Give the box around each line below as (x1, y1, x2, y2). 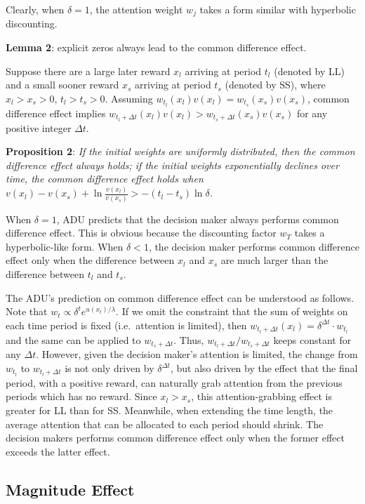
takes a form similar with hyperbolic (199, 2, 356, 16)
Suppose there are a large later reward (6, 63, 171, 78)
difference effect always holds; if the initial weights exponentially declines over (6, 157, 339, 172)
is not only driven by (65, 361, 154, 376)
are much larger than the (220, 253, 328, 267)
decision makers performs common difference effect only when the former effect (6, 430, 345, 445)
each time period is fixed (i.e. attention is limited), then (6, 317, 247, 332)
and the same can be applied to (6, 332, 141, 347)
